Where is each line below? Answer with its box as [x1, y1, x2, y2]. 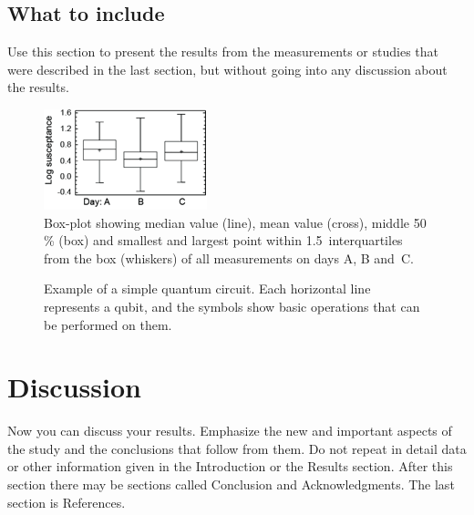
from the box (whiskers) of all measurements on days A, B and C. [44, 248, 414, 267]
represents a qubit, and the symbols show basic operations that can [44, 296, 420, 315]
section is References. [7, 492, 126, 511]
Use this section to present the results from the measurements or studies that [7, 42, 439, 61]
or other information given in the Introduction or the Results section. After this [7, 457, 453, 476]
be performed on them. [44, 314, 172, 334]
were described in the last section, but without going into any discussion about [7, 59, 448, 78]
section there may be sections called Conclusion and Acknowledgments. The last [7, 475, 455, 494]
